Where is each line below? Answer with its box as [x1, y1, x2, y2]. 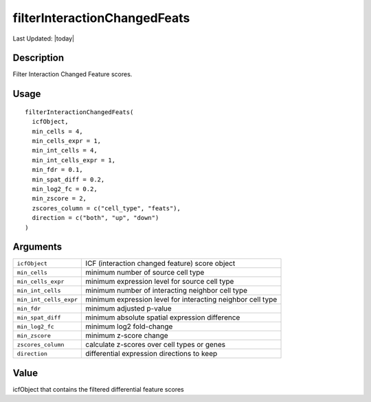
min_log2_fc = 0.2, [32, 185, 98, 192]
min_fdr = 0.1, [32, 166, 83, 174]
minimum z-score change [85, 331, 168, 340]
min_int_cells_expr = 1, [32, 156, 116, 164]
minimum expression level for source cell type [85, 277, 234, 287]
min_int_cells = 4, [32, 146, 98, 155]
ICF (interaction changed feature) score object [85, 258, 236, 268]
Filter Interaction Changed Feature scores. [12, 70, 133, 78]
